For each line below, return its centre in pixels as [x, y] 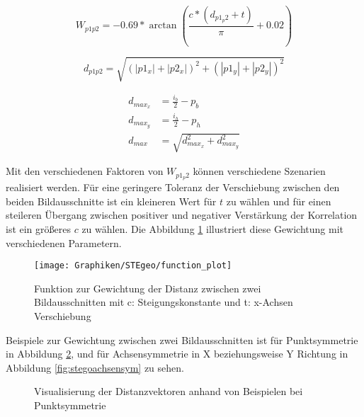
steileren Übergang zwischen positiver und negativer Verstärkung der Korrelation [182, 215]
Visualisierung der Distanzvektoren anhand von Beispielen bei [169, 391]
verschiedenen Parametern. [64, 242]
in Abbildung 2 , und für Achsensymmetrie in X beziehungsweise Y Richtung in [177, 354]
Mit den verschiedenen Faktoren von [85, 171]
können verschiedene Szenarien [259, 171]
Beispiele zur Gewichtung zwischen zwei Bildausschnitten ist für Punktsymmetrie [182, 339]
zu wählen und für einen [279, 201]
